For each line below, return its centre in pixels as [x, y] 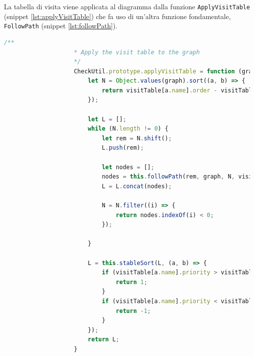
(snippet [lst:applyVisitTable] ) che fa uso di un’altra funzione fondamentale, [117, 16]
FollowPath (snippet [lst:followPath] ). [61, 26]
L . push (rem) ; [123, 148]
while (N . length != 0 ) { [128, 129]
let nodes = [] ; [128, 167]
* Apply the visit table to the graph [137, 52]
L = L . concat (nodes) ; [137, 186]
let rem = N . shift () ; [137, 138]
